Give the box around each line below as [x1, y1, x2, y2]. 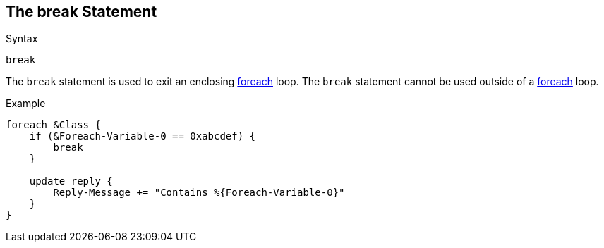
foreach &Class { [6, 119, 101, 131]
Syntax [6, 32, 38, 45]
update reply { [29, 175, 113, 187]
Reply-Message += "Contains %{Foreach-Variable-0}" [53, 187, 345, 199]
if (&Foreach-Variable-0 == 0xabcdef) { [29, 130, 256, 142]
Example [6, 97, 46, 110]
